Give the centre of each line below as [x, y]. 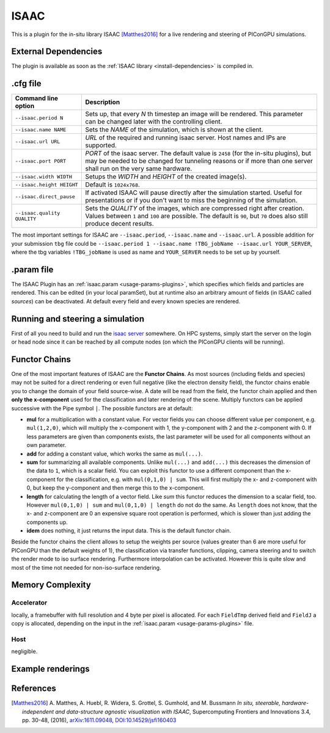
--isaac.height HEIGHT [47, 184]
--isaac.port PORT [41, 161]
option [25, 106]
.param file [32, 269]
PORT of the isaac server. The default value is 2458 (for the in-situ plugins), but [198, 153]
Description [103, 102]
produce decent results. [119, 224]
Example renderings [50, 669]
